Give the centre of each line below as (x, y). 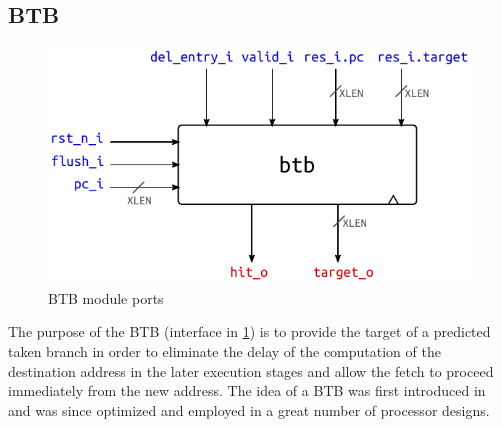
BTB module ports (106, 297)
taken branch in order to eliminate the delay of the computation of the (224, 350)
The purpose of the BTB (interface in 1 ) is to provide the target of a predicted (249, 331)
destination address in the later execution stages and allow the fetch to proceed (251, 370)
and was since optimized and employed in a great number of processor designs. (249, 409)
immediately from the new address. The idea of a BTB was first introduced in (247, 390)
